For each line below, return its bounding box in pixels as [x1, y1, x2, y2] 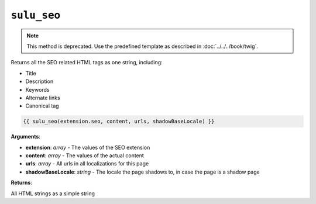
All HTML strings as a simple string [11, 190, 95, 197]
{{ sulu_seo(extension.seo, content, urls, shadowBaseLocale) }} [23, 118, 215, 125]
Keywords [25, 86, 50, 93]
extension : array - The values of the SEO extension [25, 144, 150, 151]
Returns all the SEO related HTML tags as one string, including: [11, 59, 163, 66]
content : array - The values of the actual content [25, 152, 145, 159]
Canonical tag [25, 102, 59, 109]
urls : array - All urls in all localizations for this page [25, 160, 149, 167]
